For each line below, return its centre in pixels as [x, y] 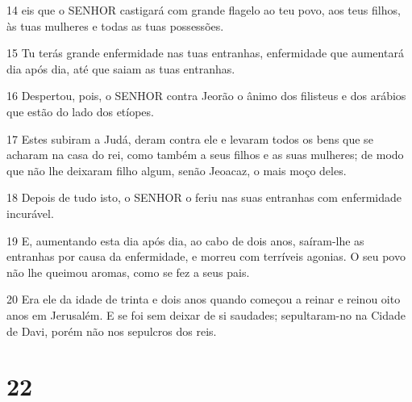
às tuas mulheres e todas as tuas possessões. [115, 25]
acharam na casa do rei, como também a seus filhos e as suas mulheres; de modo [205, 155]
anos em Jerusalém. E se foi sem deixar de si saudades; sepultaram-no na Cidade [206, 314]
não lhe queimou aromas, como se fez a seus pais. [128, 272]
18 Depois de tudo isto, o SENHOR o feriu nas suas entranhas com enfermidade [204, 197]
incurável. [30, 213]
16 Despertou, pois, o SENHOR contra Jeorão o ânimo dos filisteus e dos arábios [206, 96]
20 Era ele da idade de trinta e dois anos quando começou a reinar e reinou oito [204, 299]
